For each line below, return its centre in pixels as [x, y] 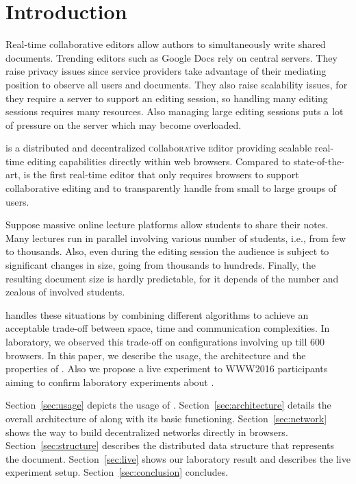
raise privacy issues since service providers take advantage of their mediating [166, 71]
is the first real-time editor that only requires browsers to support [161, 174]
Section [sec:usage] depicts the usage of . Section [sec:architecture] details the [168, 405]
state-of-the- [319, 161]
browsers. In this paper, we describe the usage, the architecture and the [156, 355]
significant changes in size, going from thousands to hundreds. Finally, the [161, 265]
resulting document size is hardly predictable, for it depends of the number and [172, 278]
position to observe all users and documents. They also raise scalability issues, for [177, 84]
